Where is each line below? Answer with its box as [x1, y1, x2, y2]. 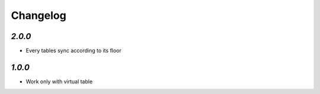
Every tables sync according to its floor [25, 47, 121, 54]
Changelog [11, 9, 66, 22]
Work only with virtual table [25, 77, 93, 85]
